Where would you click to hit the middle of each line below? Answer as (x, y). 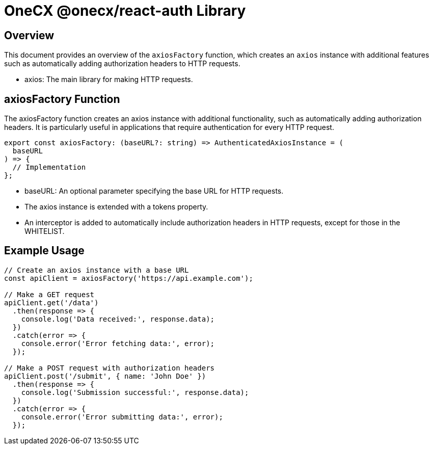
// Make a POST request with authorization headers (110, 368)
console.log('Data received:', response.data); (118, 319)
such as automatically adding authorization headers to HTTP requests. (122, 64)
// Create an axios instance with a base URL (97, 270)
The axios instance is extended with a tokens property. (116, 207)
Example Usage (44, 251)
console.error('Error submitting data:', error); (122, 417)
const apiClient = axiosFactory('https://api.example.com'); (129, 278)
